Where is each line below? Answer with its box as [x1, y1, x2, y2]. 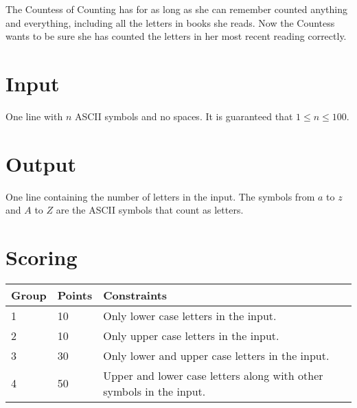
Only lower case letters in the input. [103, 307, 277, 324]
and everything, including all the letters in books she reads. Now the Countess [5, 15, 335, 30]
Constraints [103, 286, 168, 303]
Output [5, 149, 76, 177]
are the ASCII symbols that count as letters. [56, 203, 244, 217]
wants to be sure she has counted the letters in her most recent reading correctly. [5, 29, 347, 43]
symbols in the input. [103, 383, 206, 399]
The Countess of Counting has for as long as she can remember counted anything [5, 2, 347, 16]
